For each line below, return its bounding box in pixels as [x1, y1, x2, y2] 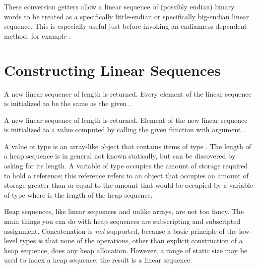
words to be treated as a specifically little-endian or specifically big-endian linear [4, 11, 249, 21]
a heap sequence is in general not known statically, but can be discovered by [4, 151, 236, 161]
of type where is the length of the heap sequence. [4, 189, 153, 200]
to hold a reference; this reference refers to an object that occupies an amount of [4, 170, 249, 180]
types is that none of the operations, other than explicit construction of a [19, 235, 243, 246]
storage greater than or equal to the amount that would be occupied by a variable [4, 180, 253, 190]
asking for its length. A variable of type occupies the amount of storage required [4, 161, 248, 171]
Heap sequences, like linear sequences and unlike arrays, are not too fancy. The [4, 206, 244, 216]
